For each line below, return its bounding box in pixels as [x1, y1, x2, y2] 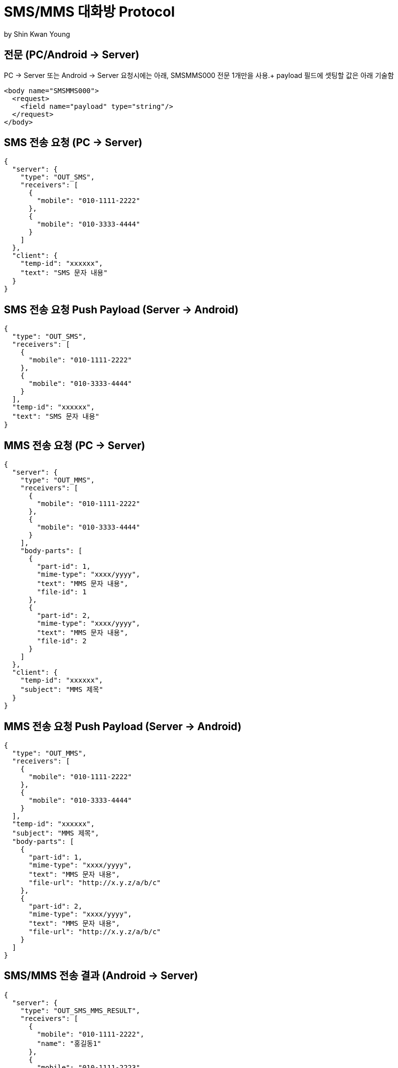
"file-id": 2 [37, 637, 87, 645]
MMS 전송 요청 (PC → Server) [4, 439, 145, 452]
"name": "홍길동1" [37, 1039, 101, 1047]
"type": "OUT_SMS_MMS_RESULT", [20, 1006, 140, 1015]
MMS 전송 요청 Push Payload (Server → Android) [4, 720, 242, 733]
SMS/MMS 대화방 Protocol [4, 3, 175, 20]
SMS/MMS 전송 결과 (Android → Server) [4, 969, 198, 982]
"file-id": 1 [37, 588, 87, 596]
